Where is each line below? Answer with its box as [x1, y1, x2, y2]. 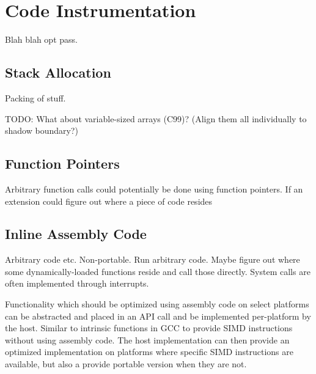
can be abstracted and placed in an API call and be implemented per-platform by [5, 309, 311, 322]
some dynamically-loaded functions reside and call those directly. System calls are [5, 265, 310, 277]
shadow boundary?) [5, 124, 78, 137]
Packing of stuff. [5, 91, 66, 104]
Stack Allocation [5, 63, 111, 82]
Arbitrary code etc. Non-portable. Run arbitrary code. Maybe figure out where [5, 253, 300, 266]
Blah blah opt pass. [5, 33, 78, 46]
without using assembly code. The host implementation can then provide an [5, 333, 290, 346]
